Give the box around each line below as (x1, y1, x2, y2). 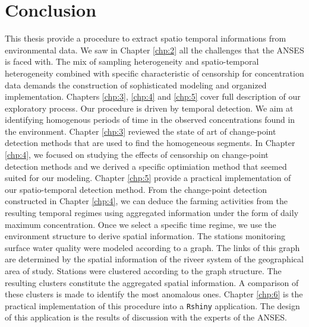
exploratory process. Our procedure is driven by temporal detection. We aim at (5, 101, 294, 114)
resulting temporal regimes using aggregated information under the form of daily (5, 207, 299, 219)
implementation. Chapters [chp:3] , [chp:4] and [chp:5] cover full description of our (5, 90, 301, 103)
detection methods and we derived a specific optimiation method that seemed (5, 160, 287, 172)
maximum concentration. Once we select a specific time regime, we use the (5, 218, 276, 230)
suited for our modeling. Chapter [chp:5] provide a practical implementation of (5, 172, 291, 184)
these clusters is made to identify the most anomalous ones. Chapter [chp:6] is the (5, 288, 303, 300)
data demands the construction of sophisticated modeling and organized (5, 78, 267, 91)
